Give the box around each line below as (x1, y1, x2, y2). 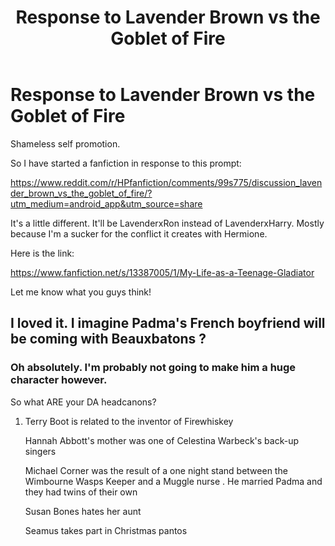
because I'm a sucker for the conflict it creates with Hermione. (10, 227, 268, 240)
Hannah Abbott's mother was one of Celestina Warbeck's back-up (24, 434, 300, 446)
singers (24, 445, 57, 457)
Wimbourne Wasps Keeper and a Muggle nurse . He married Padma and (24, 475, 323, 487)
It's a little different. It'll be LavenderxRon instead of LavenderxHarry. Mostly (10, 217, 325, 229)
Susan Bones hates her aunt (24, 505, 142, 517)
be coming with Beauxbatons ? (10, 331, 207, 348)
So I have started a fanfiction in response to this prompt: (10, 157, 242, 169)
